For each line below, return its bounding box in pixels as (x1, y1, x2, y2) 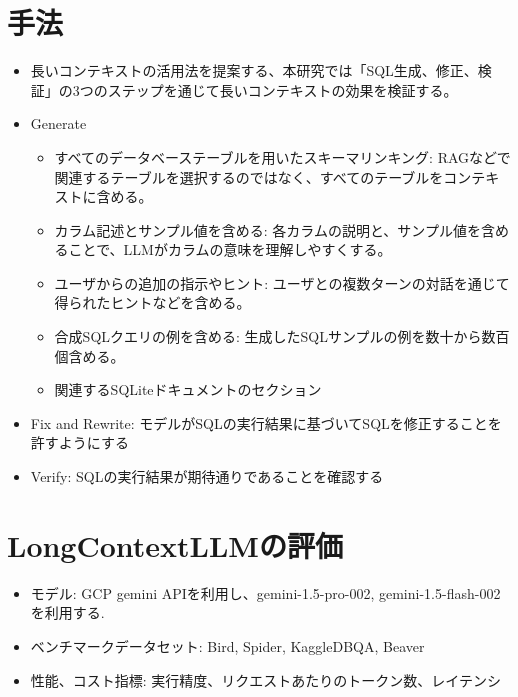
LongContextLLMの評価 (7, 524, 343, 565)
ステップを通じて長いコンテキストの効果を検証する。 (107, 79, 458, 100)
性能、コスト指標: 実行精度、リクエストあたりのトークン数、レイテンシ (30, 669, 502, 690)
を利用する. (30, 602, 105, 623)
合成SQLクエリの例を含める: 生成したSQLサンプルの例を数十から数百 (54, 326, 510, 347)
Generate (30, 113, 87, 134)
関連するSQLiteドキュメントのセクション (54, 379, 322, 400)
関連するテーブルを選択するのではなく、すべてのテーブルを (54, 166, 444, 187)
